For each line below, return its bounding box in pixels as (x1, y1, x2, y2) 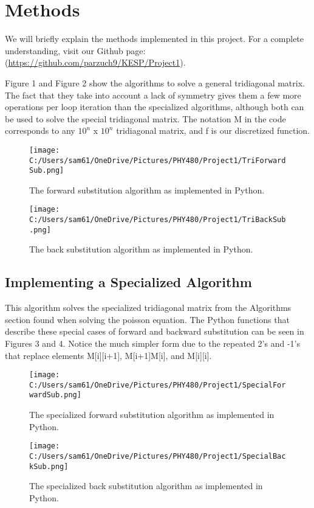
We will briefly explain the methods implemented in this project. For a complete (5, 32, 304, 45)
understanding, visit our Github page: (5, 44, 146, 57)
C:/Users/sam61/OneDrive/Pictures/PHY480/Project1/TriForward (29, 156, 286, 165)
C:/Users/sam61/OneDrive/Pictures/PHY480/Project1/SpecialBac (29, 451, 286, 461)
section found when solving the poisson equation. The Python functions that (5, 313, 290, 325)
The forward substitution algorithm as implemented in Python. (29, 183, 265, 196)
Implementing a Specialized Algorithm (5, 273, 252, 291)
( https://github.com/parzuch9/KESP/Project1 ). (5, 56, 186, 69)
